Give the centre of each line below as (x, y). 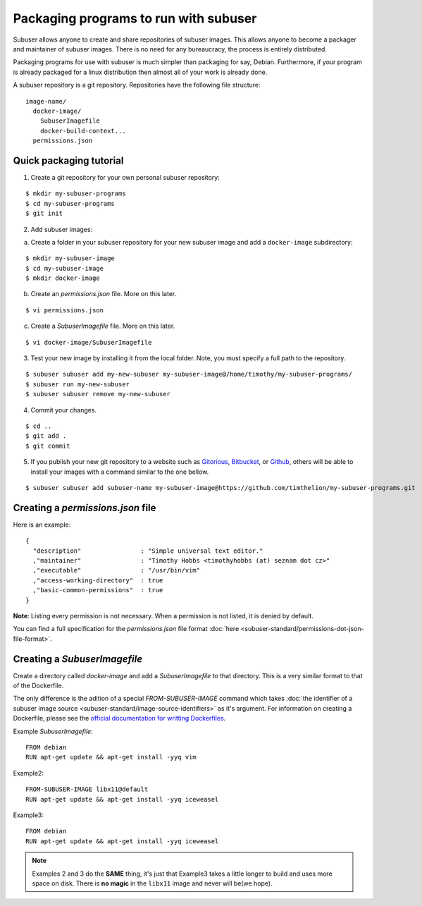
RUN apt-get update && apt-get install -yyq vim (111, 757)
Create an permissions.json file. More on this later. (104, 294)
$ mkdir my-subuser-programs (76, 194)
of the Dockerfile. (38, 686)
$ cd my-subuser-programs (70, 203)
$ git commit (48, 446)
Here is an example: (42, 525)
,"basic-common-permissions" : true (98, 590)
